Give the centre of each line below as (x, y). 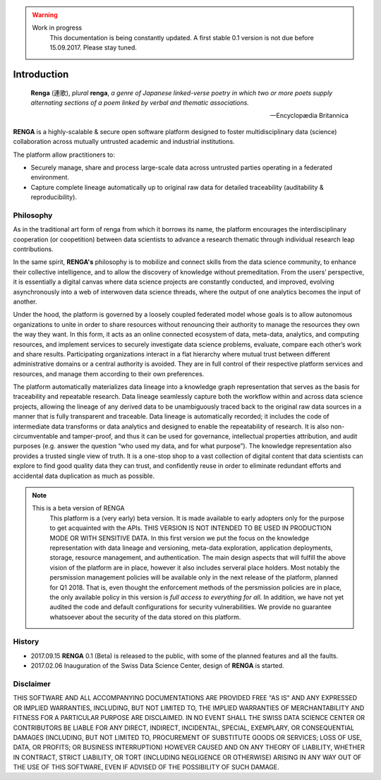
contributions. (33, 249)
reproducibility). (54, 197)
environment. (50, 177)
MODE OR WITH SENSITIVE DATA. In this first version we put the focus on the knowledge (180, 538)
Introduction (41, 74)
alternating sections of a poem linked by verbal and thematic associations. (140, 102)
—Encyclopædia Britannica (309, 116)
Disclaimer (32, 683)
